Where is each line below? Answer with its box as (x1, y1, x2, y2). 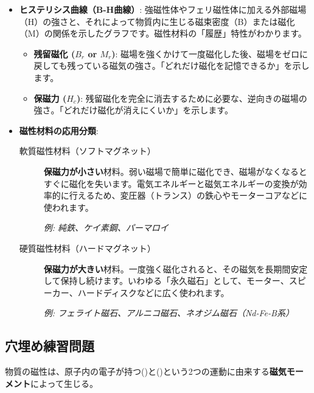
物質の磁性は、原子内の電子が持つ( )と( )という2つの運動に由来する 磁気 (5, 365, 287, 378)
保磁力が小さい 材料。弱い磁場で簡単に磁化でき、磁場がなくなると (43, 165, 307, 177)
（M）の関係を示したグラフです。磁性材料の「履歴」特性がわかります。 (19, 27, 307, 40)
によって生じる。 (30, 377, 98, 389)
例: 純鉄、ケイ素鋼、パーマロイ (43, 221, 169, 234)
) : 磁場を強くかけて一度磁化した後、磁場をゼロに (111, 47, 309, 60)
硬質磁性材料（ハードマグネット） (19, 241, 156, 254)
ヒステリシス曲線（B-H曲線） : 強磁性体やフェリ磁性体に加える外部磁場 (19, 3, 307, 15)
